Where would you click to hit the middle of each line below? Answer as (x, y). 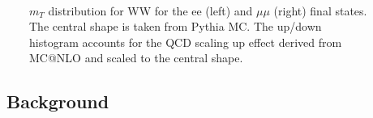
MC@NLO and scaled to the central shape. (136, 58)
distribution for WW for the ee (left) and (150, 10)
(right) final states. (320, 10)
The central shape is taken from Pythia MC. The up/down (176, 26)
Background (58, 101)
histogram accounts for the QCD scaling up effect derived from (186, 42)
